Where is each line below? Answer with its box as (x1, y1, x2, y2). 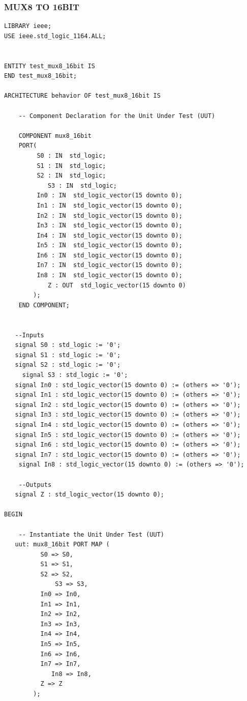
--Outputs (18, 481, 52, 488)
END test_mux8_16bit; (4, 72, 77, 80)
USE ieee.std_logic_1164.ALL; (4, 32, 106, 40)
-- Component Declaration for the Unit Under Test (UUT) (18, 112, 215, 120)
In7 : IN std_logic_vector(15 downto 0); (37, 261, 182, 269)
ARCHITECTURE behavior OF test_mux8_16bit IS (4, 92, 161, 100)
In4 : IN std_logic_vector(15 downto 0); (37, 231, 182, 239)
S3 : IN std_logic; (47, 182, 117, 189)
